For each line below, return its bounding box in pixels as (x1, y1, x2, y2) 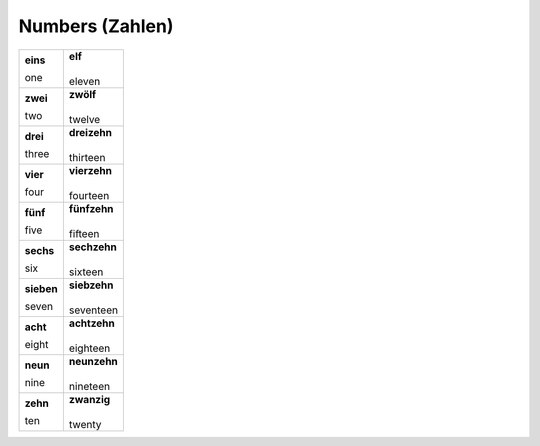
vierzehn (68, 163, 112, 177)
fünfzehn (68, 201, 114, 215)
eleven (68, 74, 101, 88)
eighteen (68, 341, 111, 355)
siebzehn (68, 278, 114, 292)
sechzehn (68, 240, 117, 254)
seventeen (68, 303, 119, 317)
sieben (24, 281, 59, 295)
